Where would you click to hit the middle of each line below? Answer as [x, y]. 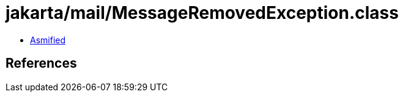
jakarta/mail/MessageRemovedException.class [202, 13]
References [41, 63]
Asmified [48, 40]
